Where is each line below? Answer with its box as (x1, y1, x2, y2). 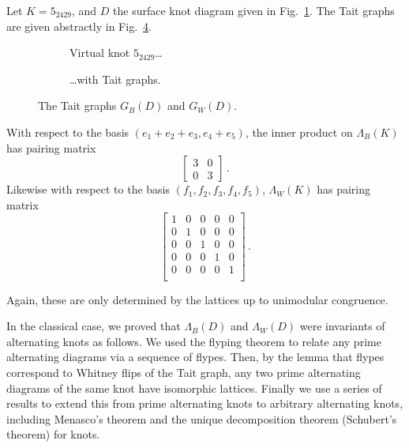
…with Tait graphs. (69, 70, 161, 87)
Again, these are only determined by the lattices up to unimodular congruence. (6, 291, 388, 307)
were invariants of (299, 318, 385, 334)
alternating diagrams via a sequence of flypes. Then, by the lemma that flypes (6, 348, 385, 365)
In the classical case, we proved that (6, 318, 181, 334)
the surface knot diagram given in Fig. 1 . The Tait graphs (113, 2, 395, 18)
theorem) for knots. (6, 426, 100, 442)
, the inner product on (245, 123, 353, 140)
